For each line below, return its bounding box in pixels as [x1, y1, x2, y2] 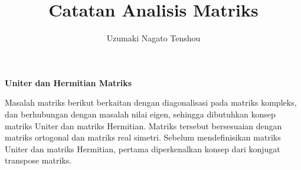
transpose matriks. [5, 154, 72, 166]
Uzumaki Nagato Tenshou [106, 32, 201, 44]
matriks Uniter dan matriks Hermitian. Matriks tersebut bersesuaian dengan [5, 119, 282, 132]
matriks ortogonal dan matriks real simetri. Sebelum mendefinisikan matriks [5, 131, 281, 143]
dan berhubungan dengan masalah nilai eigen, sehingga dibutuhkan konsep [5, 107, 276, 120]
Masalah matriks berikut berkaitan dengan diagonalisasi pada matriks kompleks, [5, 96, 297, 109]
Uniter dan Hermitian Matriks [5, 76, 132, 89]
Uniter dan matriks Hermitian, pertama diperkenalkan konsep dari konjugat [5, 142, 280, 155]
